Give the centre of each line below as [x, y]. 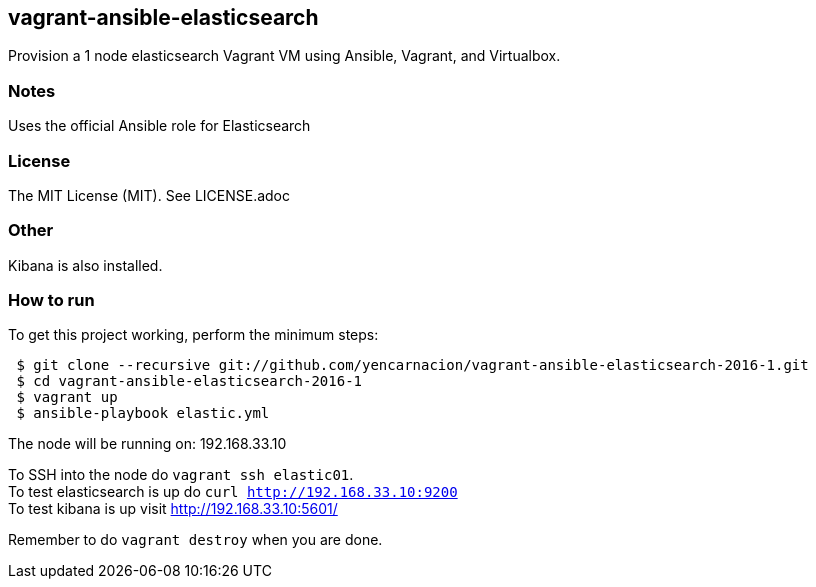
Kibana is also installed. [85, 265]
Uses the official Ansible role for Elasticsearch [159, 126]
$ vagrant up [67, 397]
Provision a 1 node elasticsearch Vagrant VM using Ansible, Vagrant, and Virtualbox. [284, 56]
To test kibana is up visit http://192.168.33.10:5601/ [173, 509]
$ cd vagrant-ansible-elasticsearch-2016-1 [189, 381]
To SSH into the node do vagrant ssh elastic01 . [181, 475]
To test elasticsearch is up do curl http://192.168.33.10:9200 [233, 492]
